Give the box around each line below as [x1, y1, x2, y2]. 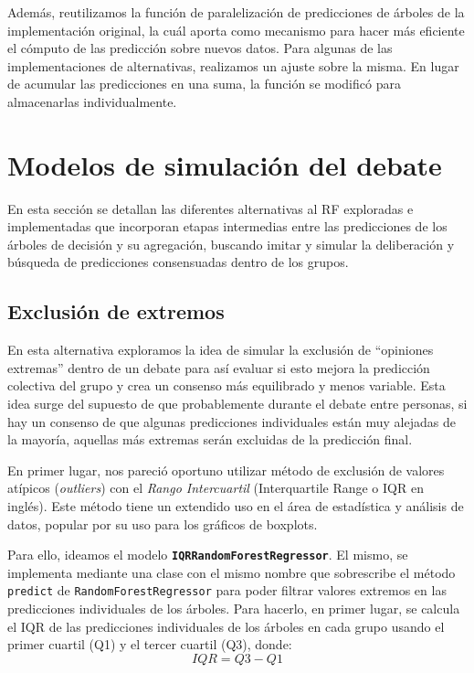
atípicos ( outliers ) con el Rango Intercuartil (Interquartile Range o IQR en [7, 478, 424, 497]
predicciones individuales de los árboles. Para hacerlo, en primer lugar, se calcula [7, 599, 460, 618]
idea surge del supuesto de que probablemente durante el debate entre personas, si [7, 394, 468, 413]
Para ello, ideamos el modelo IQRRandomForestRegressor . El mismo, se [7, 545, 408, 564]
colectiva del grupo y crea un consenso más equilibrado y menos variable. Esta [7, 376, 446, 395]
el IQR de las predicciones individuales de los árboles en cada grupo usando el [7, 616, 445, 636]
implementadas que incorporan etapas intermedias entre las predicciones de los [7, 217, 448, 236]
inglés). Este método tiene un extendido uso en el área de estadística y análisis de [7, 497, 464, 516]
